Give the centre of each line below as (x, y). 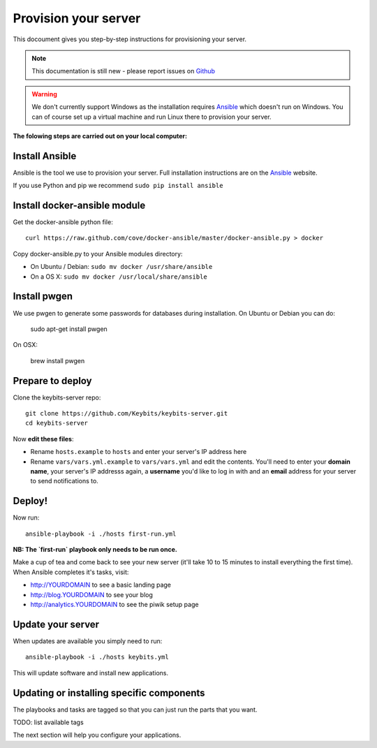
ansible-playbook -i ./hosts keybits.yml (97, 657)
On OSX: (25, 345)
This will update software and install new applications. (91, 673)
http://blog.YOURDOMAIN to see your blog (92, 594)
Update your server (56, 624)
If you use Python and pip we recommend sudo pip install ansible (118, 186)
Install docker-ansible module (79, 205)
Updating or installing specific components (109, 692)
